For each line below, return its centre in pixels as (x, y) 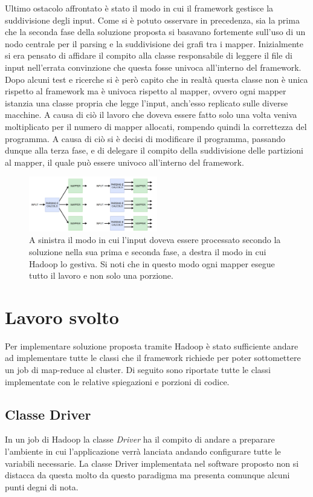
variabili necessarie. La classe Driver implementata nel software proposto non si (152, 463)
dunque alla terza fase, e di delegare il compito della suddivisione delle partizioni (154, 150)
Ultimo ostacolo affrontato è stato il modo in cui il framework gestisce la (139, 8)
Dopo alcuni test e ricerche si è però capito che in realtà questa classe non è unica (156, 79)
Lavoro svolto (62, 317)
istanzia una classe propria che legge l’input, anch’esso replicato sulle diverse (147, 102)
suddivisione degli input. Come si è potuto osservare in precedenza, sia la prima (152, 20)
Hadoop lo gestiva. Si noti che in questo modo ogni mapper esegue (152, 263)
